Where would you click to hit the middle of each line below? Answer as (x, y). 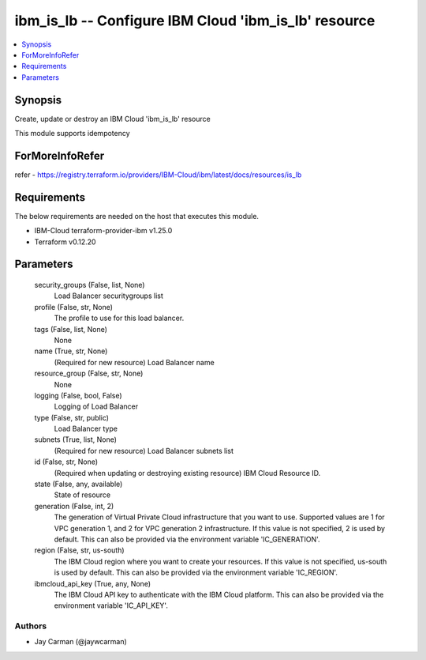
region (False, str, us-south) (80, 550)
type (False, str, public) (72, 417)
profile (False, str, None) (74, 307)
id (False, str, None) (66, 462)
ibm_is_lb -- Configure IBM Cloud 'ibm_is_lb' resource (195, 21)
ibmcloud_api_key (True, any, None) (93, 583)
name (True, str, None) (71, 351)
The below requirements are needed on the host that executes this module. (137, 216)
